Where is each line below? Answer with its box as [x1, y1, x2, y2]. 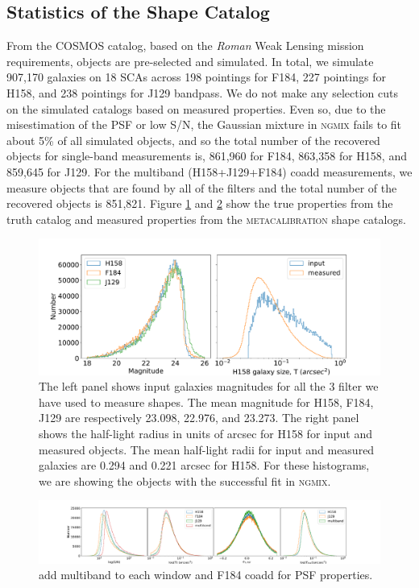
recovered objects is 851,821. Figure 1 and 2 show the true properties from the [6, 195, 393, 212]
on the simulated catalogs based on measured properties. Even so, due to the [6, 100, 386, 117]
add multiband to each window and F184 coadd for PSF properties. [39, 566, 373, 583]
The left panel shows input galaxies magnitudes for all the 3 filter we [39, 378, 379, 395]
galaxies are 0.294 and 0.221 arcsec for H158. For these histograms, [39, 457, 370, 474]
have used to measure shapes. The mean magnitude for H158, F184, [39, 393, 374, 410]
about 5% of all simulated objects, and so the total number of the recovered [6, 131, 380, 148]
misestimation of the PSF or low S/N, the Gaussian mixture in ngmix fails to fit [6, 116, 402, 133]
